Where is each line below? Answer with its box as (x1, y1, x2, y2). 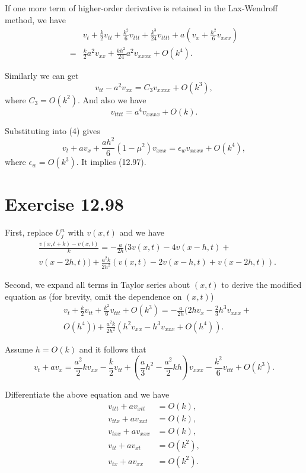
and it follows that (79, 342, 146, 355)
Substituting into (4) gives (5, 125, 100, 136)
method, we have (5, 13, 66, 26)
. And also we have (77, 93, 146, 106)
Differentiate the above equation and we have (5, 388, 170, 401)
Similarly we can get (5, 69, 79, 82)
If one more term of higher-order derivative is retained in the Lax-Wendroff (5, 2, 278, 14)
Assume (5, 342, 33, 355)
